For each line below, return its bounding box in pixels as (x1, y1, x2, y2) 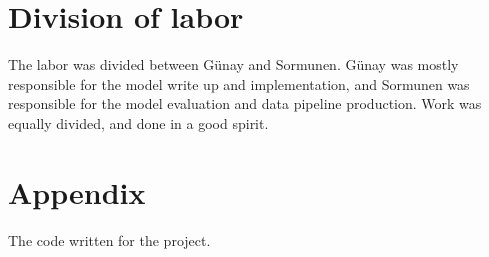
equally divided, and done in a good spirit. (8, 112, 269, 133)
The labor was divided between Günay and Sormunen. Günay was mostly (8, 54, 459, 75)
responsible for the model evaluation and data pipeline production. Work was (8, 93, 482, 114)
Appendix (8, 171, 146, 212)
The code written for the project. (8, 229, 211, 250)
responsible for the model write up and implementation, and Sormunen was (8, 73, 470, 94)
